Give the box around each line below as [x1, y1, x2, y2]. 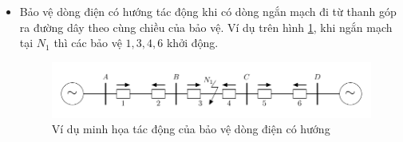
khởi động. [166, 34, 219, 51]
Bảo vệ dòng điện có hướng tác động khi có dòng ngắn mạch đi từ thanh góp [19, 3, 397, 19]
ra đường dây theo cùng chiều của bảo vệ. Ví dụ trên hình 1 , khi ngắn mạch [19, 18, 393, 35]
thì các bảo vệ [53, 34, 122, 51]
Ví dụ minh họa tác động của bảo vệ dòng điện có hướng [51, 120, 330, 137]
